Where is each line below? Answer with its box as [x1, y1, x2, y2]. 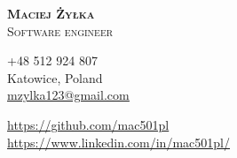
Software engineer [7, 21, 114, 40]
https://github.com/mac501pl [7, 115, 170, 133]
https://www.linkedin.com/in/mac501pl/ [7, 132, 230, 151]
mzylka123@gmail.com [7, 86, 130, 104]
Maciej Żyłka [7, 4, 95, 22]
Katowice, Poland [7, 68, 103, 87]
